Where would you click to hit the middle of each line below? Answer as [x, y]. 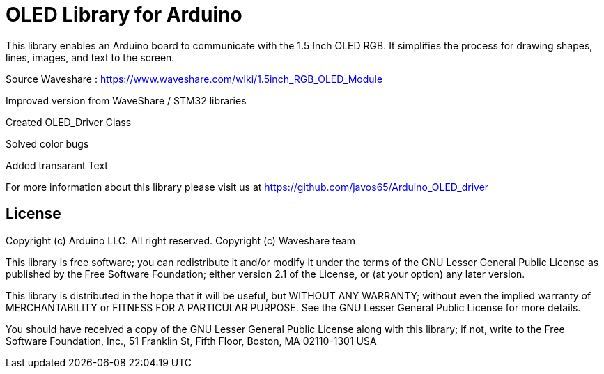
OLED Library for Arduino [124, 15]
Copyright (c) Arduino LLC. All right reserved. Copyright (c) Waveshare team [180, 240]
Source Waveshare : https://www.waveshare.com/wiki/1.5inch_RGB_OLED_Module [194, 79]
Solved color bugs [47, 143]
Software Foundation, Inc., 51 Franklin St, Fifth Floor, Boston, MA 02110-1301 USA [191, 341]
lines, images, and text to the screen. [90, 57]
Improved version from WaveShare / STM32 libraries [126, 100]
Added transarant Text [57, 165]
